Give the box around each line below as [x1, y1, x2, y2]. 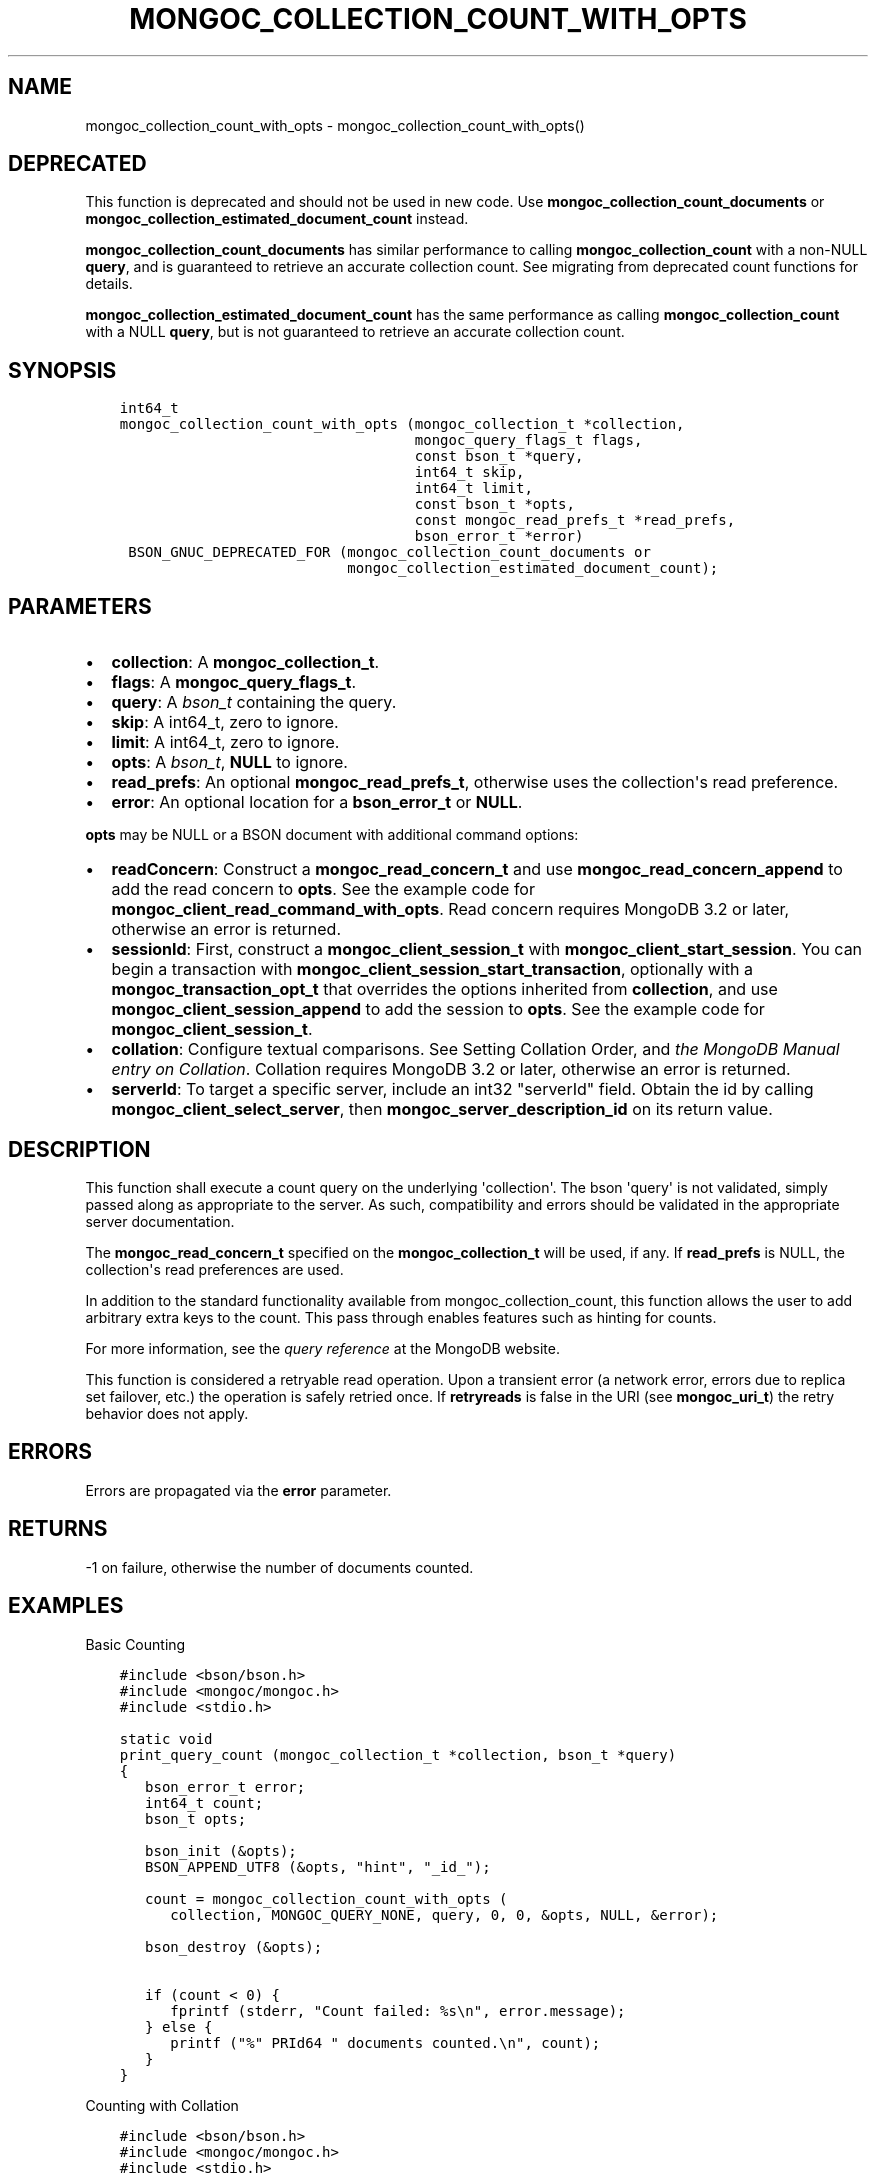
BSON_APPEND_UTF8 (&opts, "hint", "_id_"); [145, 1858, 491, 1875]
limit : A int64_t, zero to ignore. [111, 732, 340, 753]
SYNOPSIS [8, 357, 117, 383]
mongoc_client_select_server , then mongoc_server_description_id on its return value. [111, 1099, 773, 1120]
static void [119, 1730, 213, 1747]
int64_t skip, [414, 464, 525, 481]
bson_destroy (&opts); [145, 1938, 323, 1955]
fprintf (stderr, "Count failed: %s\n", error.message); [170, 2002, 626, 2019]
